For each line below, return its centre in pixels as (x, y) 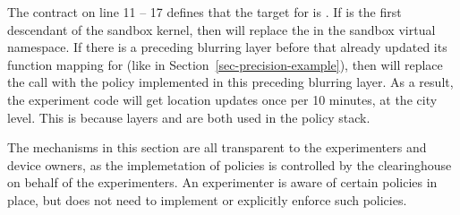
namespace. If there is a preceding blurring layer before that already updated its (227, 47)
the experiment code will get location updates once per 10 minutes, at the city (222, 99)
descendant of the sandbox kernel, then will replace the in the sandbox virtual (221, 29)
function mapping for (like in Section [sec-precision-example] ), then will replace (225, 64)
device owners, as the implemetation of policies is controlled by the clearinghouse (230, 164)
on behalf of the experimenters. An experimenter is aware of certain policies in (222, 182)
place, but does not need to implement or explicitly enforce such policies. (207, 199)
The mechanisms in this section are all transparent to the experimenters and (217, 147)
